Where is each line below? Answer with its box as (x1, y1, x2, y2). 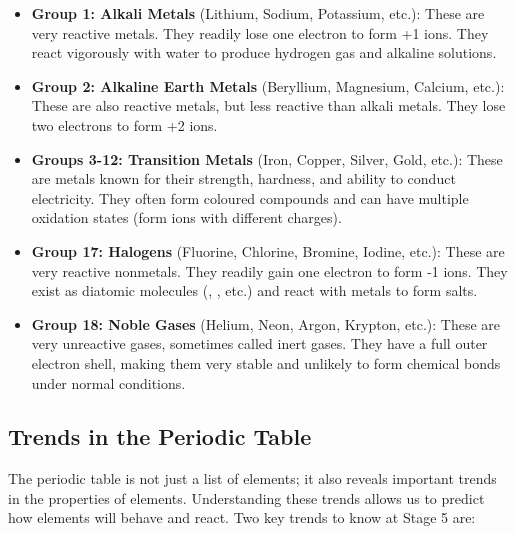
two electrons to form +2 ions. (31, 114, 218, 135)
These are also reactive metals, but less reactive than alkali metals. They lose (31, 95, 506, 116)
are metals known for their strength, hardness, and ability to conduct (31, 168, 456, 189)
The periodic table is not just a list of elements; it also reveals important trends (8, 468, 497, 489)
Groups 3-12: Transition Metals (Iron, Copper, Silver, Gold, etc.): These (31, 148, 503, 169)
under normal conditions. (31, 372, 186, 393)
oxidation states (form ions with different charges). (31, 207, 342, 228)
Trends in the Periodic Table (8, 421, 312, 452)
